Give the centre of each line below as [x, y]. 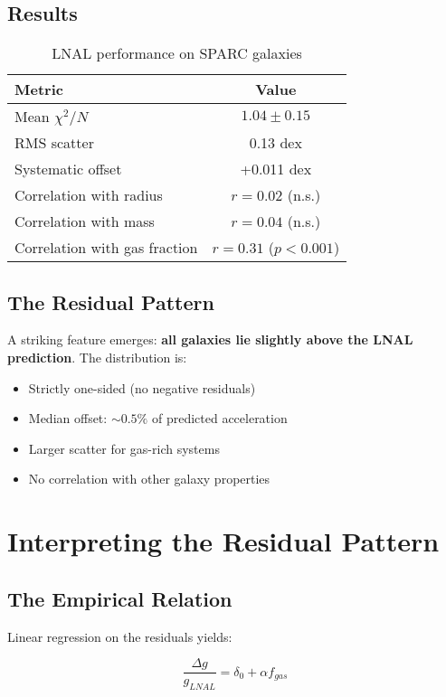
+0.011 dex [276, 169]
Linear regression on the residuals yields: [120, 636]
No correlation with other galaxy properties [149, 479]
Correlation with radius [89, 195]
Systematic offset [68, 169]
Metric [39, 89]
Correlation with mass [85, 221]
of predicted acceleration [219, 418]
